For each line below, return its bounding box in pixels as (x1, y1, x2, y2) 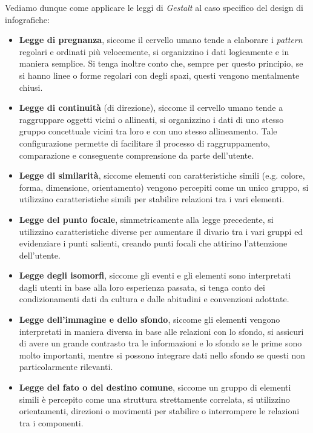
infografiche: (5, 13, 50, 25)
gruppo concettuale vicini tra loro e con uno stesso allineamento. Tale (19, 125, 277, 137)
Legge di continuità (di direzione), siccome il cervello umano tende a (19, 101, 283, 114)
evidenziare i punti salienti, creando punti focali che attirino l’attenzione (19, 237, 288, 250)
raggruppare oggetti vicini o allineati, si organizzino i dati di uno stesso (19, 113, 284, 125)
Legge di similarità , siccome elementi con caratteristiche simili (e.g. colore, (19, 169, 305, 182)
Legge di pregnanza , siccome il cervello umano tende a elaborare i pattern (19, 33, 303, 46)
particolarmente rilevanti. (19, 360, 113, 373)
